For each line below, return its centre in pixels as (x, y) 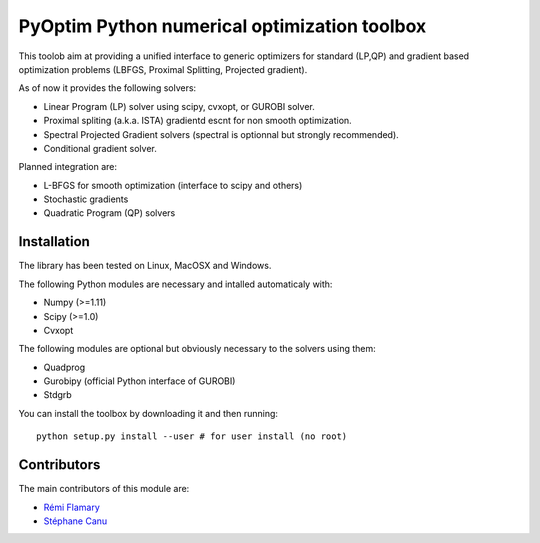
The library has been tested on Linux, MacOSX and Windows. (145, 266)
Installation (54, 241)
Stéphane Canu (75, 521)
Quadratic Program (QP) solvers (109, 213)
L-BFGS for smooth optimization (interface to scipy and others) (173, 185)
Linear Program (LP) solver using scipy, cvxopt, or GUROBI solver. (179, 106)
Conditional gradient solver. (100, 148)
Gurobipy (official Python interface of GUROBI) (139, 381)
